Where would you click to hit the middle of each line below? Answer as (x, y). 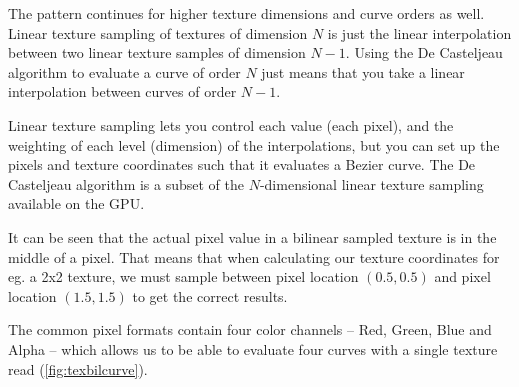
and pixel (462, 276)
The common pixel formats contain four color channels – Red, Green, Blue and (250, 329)
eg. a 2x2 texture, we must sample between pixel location (183, 276)
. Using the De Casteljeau (424, 52)
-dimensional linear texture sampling (371, 183)
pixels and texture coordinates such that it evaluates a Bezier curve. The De (242, 164)
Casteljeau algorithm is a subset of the (126, 183)
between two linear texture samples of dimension (157, 52)
